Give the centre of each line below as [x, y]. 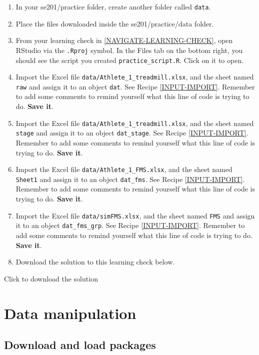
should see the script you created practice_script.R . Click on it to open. [130, 60]
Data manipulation [70, 313]
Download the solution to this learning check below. [95, 262]
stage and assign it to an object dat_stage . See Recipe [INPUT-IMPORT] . [132, 133]
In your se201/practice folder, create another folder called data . [113, 6]
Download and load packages [80, 345]
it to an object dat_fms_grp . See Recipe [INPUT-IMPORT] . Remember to [130, 225]
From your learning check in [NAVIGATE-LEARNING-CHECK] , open [124, 40]
